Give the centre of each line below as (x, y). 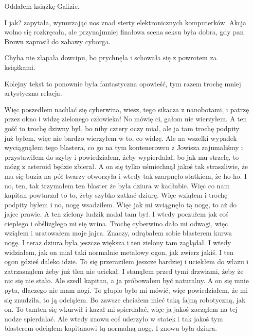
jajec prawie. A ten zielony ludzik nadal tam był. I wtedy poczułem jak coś (117, 214)
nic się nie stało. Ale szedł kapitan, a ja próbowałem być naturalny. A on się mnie (127, 280)
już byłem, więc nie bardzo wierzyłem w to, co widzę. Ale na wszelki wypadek (121, 138)
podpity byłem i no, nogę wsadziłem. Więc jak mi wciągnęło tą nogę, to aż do (121, 204)
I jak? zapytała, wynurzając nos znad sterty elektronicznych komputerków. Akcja (125, 22)
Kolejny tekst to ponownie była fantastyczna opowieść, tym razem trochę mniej (123, 83)
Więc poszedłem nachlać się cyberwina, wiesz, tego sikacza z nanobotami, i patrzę (127, 109)
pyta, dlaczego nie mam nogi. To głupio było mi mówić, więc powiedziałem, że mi (126, 290)
